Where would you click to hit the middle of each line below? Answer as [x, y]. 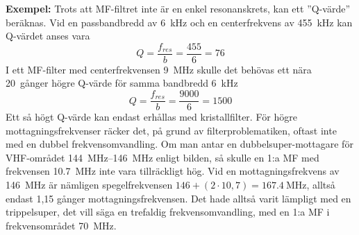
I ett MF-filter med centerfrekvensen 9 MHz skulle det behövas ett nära [159, 69]
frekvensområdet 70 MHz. [61, 225]
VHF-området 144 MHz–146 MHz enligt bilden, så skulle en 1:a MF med [162, 157]
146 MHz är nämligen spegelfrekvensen [89, 185]
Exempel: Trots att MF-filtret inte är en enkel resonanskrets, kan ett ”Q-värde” [178, 8]
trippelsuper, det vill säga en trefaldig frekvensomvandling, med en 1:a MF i [168, 212]
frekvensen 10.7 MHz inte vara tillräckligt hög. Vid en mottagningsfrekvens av [173, 171]
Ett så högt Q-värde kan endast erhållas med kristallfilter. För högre [151, 117]
